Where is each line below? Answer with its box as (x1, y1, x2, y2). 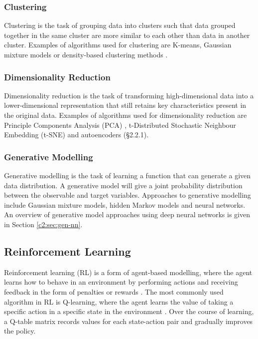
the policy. (4, 326, 36, 336)
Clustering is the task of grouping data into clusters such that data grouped (4, 20, 236, 30)
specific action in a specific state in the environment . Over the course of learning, (4, 306, 254, 317)
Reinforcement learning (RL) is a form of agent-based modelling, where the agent (4, 267, 253, 277)
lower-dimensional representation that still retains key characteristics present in (4, 100, 247, 110)
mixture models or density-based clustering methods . (4, 49, 168, 59)
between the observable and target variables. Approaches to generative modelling (4, 190, 251, 200)
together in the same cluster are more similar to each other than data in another (4, 29, 250, 40)
